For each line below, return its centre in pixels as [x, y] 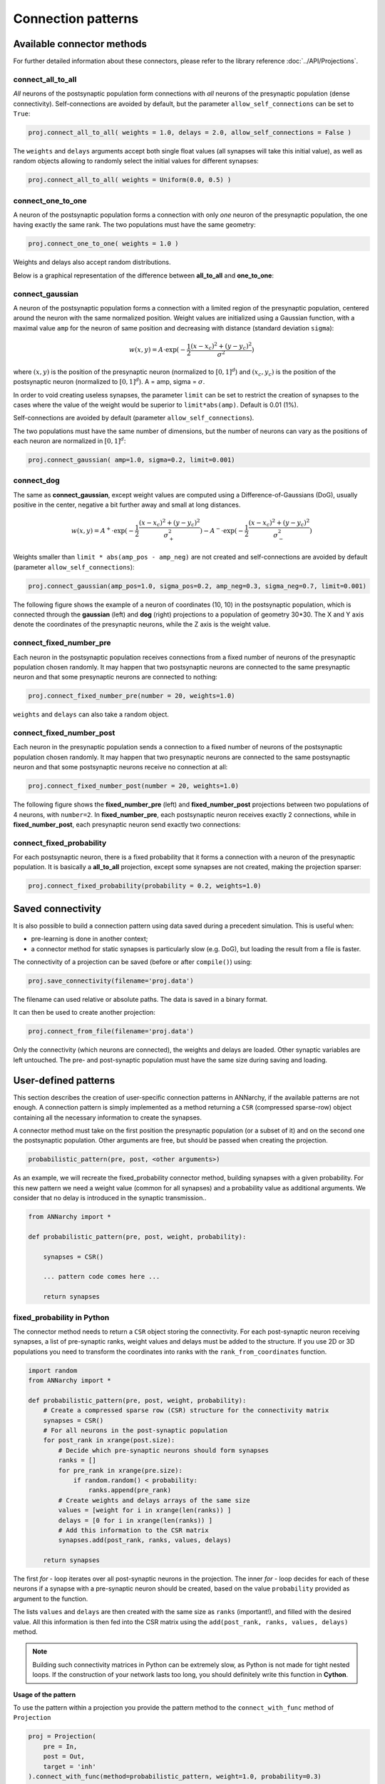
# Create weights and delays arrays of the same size [154, 1500]
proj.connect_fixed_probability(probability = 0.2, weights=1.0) [145, 886]
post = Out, [64, 1757]
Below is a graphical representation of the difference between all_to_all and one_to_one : [144, 275]
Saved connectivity [57, 909]
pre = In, [60, 1746]
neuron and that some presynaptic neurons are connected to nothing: [115, 677]
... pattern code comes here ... [102, 1277]
